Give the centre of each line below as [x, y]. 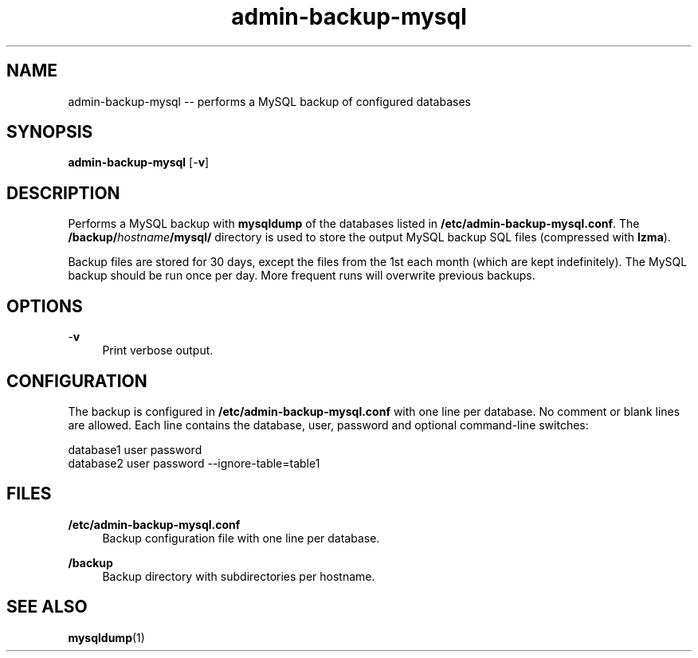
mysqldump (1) [106, 637]
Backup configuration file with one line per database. [241, 538]
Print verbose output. [158, 351]
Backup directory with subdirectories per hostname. [239, 576]
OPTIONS [45, 306]
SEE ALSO [47, 607]
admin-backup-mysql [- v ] [139, 163]
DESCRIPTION [63, 193]
